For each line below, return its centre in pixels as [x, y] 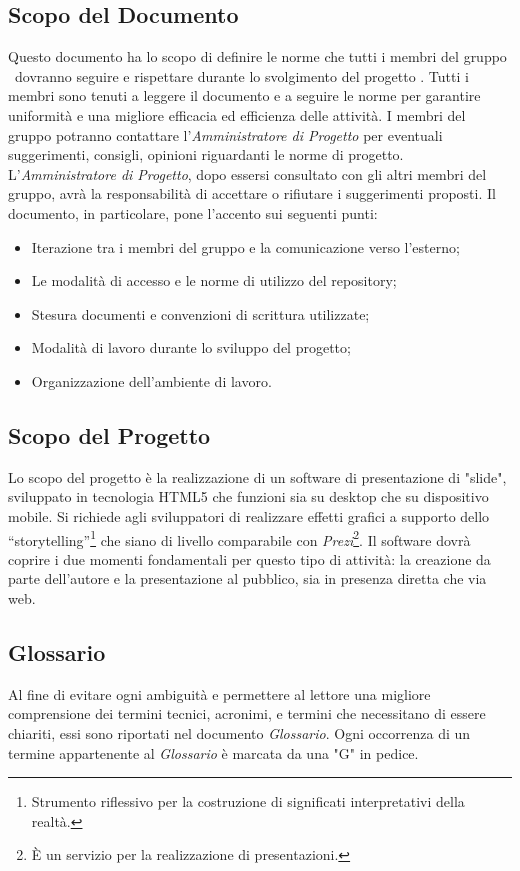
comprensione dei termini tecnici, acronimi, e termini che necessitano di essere [247, 713]
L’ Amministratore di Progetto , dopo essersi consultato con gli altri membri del [247, 173]
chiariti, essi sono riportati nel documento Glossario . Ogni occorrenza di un [239, 732]
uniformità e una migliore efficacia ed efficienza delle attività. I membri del [237, 114]
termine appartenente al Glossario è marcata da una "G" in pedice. [213, 752]
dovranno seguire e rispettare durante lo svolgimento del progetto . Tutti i [241, 75]
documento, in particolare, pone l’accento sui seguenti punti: [193, 212]
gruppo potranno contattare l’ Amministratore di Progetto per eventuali [225, 134]
